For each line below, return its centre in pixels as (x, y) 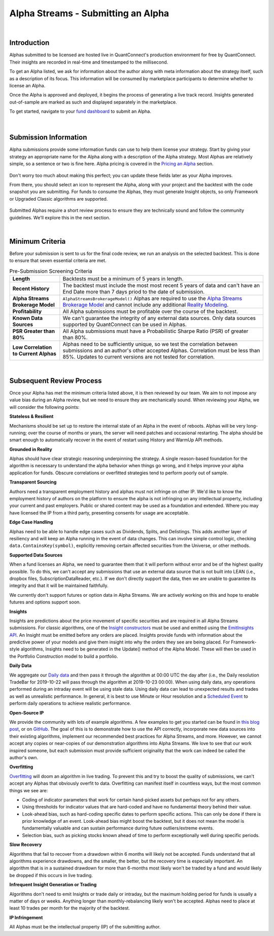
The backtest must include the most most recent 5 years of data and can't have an (161, 285)
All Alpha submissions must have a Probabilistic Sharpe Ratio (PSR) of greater (156, 331)
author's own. (24, 757)
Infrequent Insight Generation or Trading (53, 885)
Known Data (28, 318)
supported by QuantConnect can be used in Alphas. (125, 325)
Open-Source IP (27, 713)
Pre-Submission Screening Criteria (51, 271)
